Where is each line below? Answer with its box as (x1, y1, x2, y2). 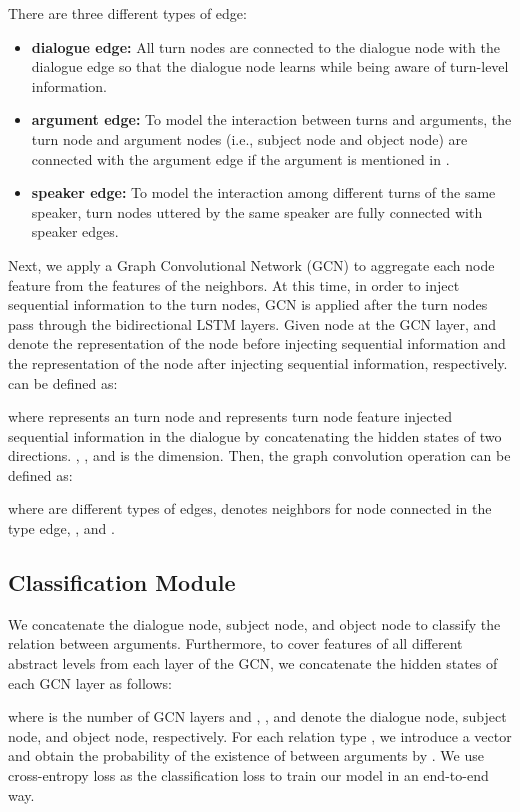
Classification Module (8, 567, 236, 598)
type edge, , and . (8, 518, 115, 539)
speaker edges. (31, 221, 119, 242)
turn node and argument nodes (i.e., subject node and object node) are (31, 128, 468, 149)
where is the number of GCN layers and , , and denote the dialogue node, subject (8, 706, 507, 727)
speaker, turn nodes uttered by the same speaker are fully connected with (31, 201, 483, 222)
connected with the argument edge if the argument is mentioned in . (31, 148, 450, 169)
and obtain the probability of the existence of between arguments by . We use (8, 745, 484, 766)
